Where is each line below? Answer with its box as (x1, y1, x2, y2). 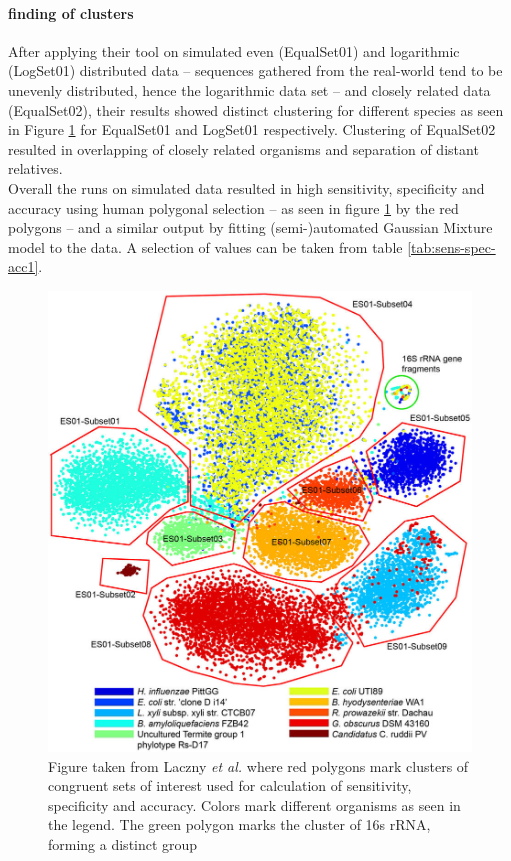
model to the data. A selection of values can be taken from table (8, 236, 403, 257)
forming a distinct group (48, 833, 198, 854)
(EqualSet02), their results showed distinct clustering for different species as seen (8, 99, 504, 120)
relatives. (8, 158, 63, 179)
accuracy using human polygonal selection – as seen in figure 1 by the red (8, 197, 459, 218)
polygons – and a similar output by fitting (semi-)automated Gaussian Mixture (8, 217, 493, 238)
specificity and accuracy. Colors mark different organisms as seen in (48, 794, 461, 815)
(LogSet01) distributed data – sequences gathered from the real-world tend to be (8, 60, 503, 81)
